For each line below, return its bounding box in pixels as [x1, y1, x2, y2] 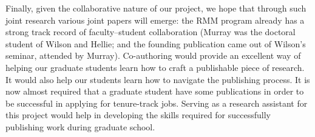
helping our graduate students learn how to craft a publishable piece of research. [5, 61, 305, 73]
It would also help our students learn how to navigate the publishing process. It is [5, 73, 310, 85]
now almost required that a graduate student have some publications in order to [5, 85, 304, 98]
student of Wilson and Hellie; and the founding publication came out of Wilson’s [5, 37, 306, 50]
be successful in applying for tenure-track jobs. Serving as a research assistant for [5, 96, 308, 109]
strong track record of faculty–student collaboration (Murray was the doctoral [5, 25, 296, 38]
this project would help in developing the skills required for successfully [5, 109, 271, 121]
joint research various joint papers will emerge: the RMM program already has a [5, 13, 305, 26]
